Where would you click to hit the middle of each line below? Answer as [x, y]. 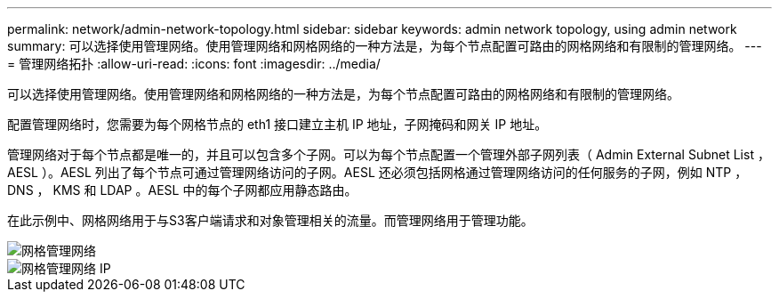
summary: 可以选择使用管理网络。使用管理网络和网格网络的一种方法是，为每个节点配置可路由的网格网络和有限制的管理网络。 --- [385, 46]
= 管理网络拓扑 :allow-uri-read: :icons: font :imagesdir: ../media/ [194, 64]
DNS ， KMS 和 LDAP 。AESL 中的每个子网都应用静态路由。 [182, 190]
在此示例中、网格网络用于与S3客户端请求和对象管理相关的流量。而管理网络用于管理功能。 [270, 220]
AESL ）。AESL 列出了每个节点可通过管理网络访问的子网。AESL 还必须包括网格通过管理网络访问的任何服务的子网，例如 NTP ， [377, 172]
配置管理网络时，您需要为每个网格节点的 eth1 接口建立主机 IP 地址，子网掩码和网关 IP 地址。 [277, 124]
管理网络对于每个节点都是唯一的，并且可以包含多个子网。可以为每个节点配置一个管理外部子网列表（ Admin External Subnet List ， [389, 154]
